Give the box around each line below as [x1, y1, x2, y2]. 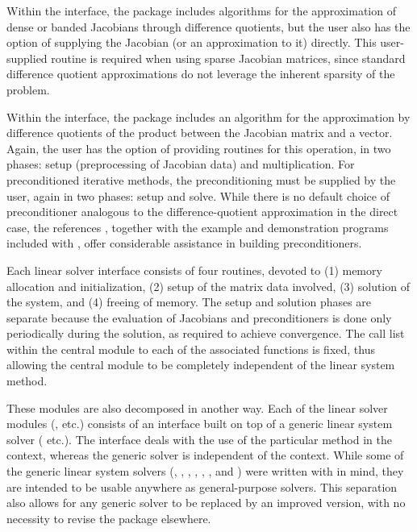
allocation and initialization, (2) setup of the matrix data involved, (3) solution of [6, 277, 410, 294]
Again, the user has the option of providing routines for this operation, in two [6, 139, 391, 156]
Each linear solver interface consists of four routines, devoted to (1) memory [6, 261, 382, 278]
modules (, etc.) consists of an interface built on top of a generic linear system [6, 415, 393, 432]
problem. [6, 81, 50, 98]
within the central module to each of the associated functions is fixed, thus [6, 340, 375, 357]
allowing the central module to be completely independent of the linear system [6, 356, 395, 373]
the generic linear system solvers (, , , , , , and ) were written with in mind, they [6, 463, 404, 480]
